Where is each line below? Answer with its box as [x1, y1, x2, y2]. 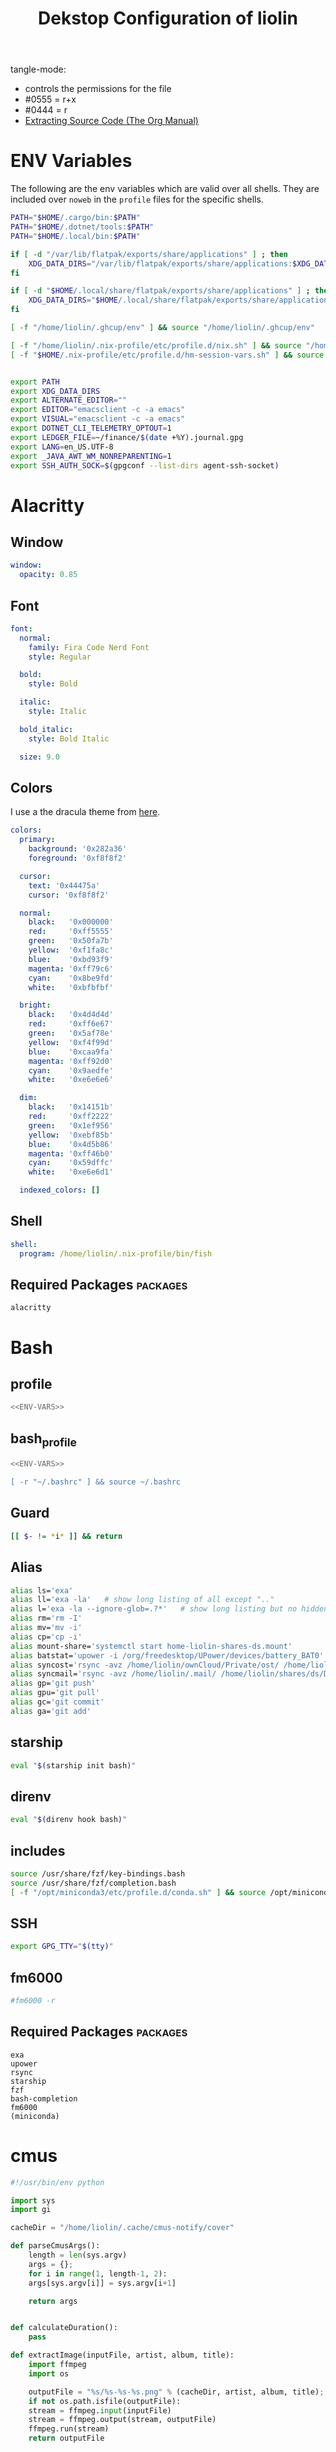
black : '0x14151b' [28, 1102, 114, 1112]
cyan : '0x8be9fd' [28, 973, 114, 983]
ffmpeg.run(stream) [28, 2424, 110, 2434]
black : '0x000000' [28, 917, 114, 927]
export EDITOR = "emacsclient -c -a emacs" [10, 405, 186, 415]
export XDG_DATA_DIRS [10, 386, 101, 396]
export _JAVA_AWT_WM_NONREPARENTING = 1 [10, 451, 172, 461]
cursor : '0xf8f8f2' [28, 890, 110, 900]
